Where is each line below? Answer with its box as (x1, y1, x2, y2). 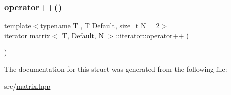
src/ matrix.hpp (4, 80, 51, 91)
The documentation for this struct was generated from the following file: (4, 64, 227, 74)
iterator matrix (4, 30, 50, 40)
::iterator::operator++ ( (115, 30, 189, 40)
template (4, 20, 31, 31)
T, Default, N (62, 30, 104, 40)
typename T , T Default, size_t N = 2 (40, 20, 160, 31)
